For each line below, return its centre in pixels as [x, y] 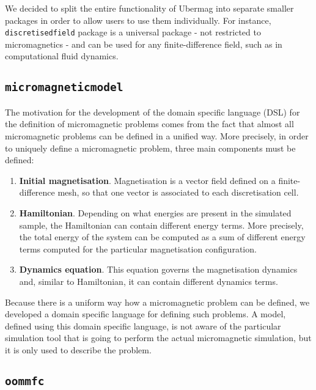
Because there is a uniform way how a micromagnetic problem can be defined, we [157, 302]
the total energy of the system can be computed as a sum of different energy [162, 237]
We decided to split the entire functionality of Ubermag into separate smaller [149, 8]
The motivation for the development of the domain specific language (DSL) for [152, 112]
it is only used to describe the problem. [78, 349]
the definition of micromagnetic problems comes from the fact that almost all [149, 124]
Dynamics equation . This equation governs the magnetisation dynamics [158, 269]
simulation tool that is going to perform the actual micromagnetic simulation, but [158, 338]
